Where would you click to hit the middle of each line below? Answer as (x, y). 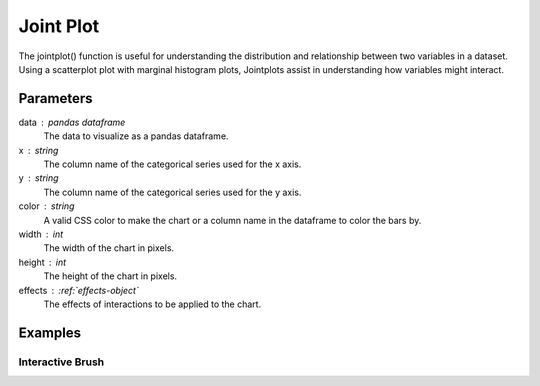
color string (46, 206)
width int (41, 234)
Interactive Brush (61, 362)
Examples (50, 332)
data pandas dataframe (72, 122)
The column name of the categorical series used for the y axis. (172, 192)
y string (38, 178)
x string (38, 150)
